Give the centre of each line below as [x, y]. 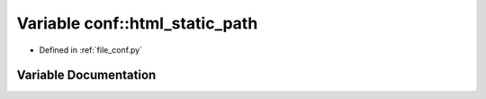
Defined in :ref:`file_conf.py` [91, 50]
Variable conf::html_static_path [137, 23]
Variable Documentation [86, 75]
